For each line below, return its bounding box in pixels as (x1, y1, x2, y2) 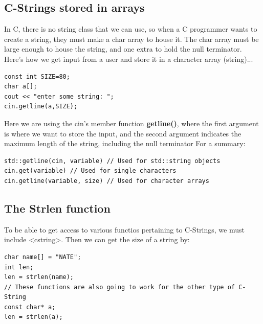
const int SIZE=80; (4, 73, 70, 80)
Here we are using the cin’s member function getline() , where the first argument (4, 118, 259, 128)
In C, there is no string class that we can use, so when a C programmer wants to (4, 24, 257, 34)
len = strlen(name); (4, 273, 74, 281)
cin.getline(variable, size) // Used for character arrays (4, 177, 209, 184)
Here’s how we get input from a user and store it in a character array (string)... (4, 53, 253, 64)
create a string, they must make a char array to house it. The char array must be (4, 33, 259, 44)
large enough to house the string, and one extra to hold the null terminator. (4, 43, 242, 54)
